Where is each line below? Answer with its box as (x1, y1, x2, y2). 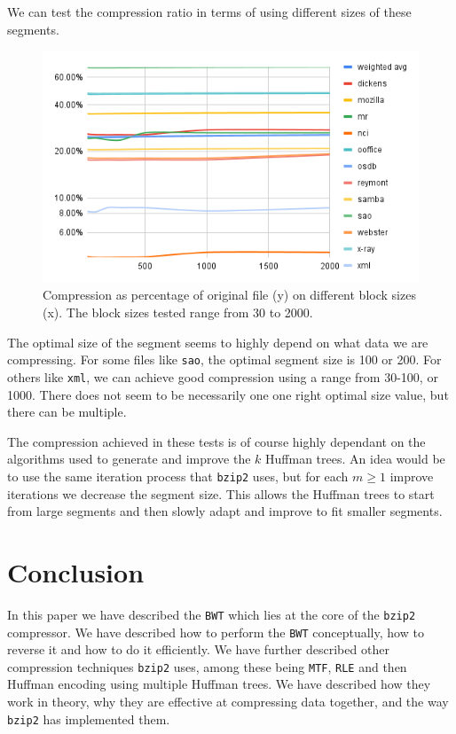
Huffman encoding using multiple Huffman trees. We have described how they (7, 675, 431, 693)
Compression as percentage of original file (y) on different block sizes (43, 285, 416, 304)
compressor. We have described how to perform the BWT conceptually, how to (7, 622, 424, 641)
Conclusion (7, 553, 145, 590)
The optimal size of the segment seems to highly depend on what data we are (7, 332, 428, 351)
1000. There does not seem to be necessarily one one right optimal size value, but (7, 385, 449, 403)
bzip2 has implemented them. (7, 709, 170, 728)
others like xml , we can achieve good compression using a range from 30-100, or (7, 367, 438, 386)
